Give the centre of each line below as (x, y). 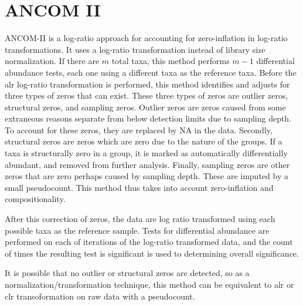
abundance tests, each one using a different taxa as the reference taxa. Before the (151, 72)
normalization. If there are (52, 61)
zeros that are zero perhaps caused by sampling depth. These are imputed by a (147, 176)
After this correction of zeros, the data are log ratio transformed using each (140, 219)
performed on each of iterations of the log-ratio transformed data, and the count (149, 242)
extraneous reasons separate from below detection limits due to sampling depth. (148, 118)
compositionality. (35, 199)
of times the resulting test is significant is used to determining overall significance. (152, 253)
